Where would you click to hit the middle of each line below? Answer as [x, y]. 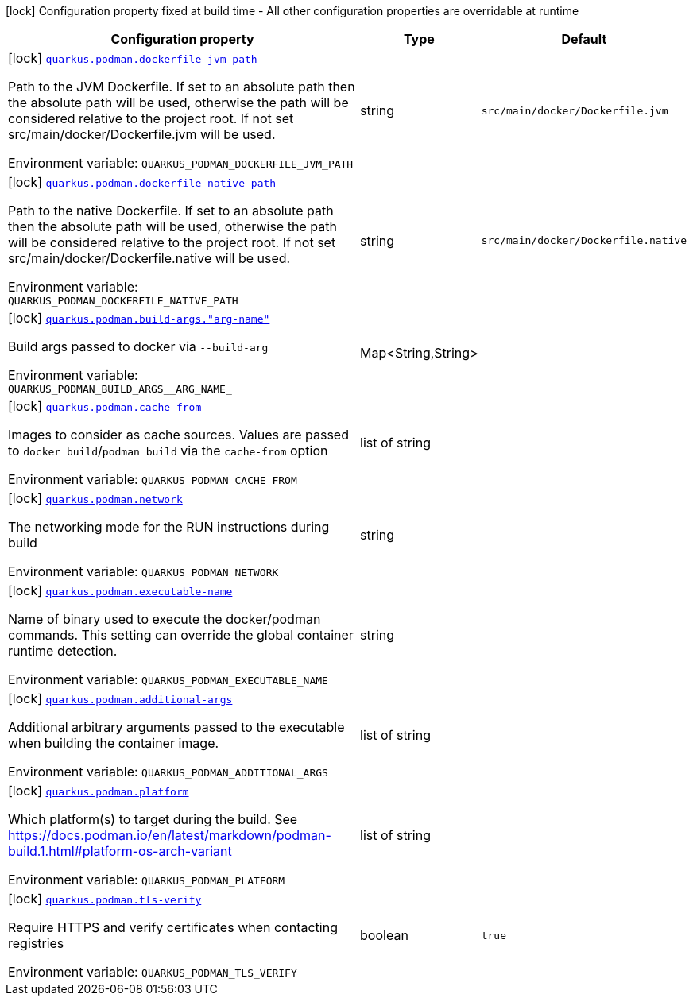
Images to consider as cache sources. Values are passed [178, 435]
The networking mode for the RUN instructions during [169, 527]
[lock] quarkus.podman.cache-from [105, 406]
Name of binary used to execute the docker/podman [165, 619]
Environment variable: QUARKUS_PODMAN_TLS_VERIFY [153, 972]
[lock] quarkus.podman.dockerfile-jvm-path [133, 58]
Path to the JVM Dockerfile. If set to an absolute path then [182, 87]
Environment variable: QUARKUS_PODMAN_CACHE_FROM [153, 479]
